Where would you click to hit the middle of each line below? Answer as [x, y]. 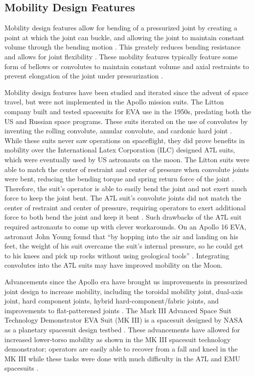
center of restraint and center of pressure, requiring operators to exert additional [125, 207]
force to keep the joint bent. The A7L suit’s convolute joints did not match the [123, 198]
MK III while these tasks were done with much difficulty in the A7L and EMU [122, 358]
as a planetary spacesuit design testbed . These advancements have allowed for [122, 330]
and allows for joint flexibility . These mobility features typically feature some [121, 56]
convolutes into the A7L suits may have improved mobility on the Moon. [114, 265]
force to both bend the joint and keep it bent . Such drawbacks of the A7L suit [123, 217]
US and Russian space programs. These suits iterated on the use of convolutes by [126, 121]
